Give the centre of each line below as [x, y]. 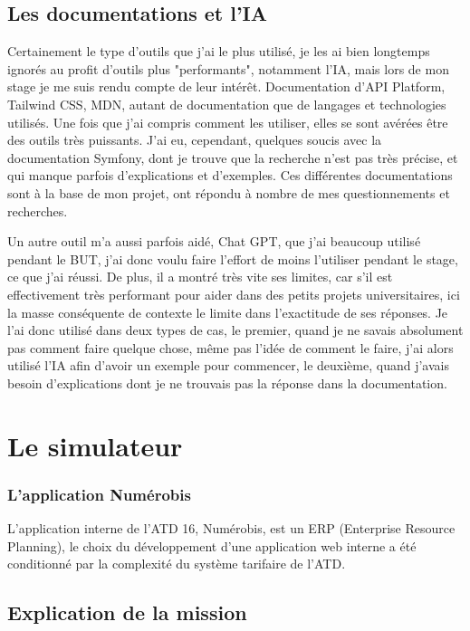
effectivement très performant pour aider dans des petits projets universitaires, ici [234, 294]
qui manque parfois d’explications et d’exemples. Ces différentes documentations [230, 175]
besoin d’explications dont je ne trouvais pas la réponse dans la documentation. [227, 382]
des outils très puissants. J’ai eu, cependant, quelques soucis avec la [195, 140]
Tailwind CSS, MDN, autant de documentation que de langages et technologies [227, 104]
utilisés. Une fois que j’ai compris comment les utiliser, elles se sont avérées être [228, 122]
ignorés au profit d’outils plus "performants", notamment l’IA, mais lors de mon [228, 68]
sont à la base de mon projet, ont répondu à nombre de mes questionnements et [229, 192]
